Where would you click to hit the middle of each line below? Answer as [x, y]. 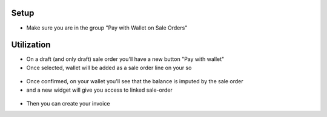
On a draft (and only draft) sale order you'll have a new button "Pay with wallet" [125, 59]
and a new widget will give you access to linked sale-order [99, 90]
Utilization [31, 45]
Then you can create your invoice [68, 103]
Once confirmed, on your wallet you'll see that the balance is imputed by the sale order [135, 81]
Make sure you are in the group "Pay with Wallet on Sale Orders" [107, 28]
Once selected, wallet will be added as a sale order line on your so [109, 68]
